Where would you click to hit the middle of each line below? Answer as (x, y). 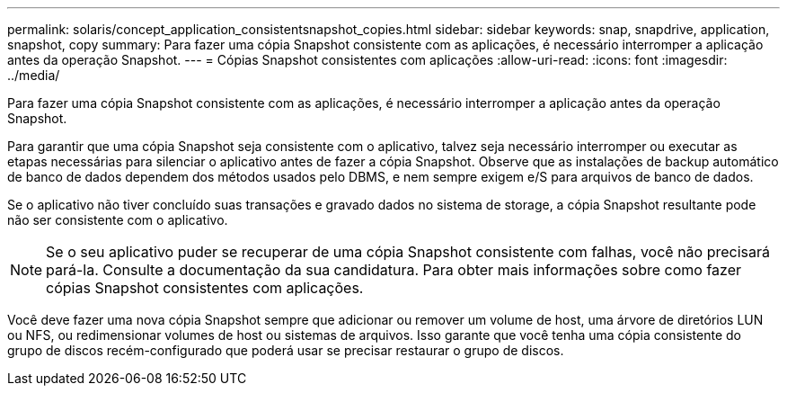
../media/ (34, 75)
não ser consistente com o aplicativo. (118, 220)
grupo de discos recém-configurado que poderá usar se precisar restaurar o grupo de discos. (286, 350)
